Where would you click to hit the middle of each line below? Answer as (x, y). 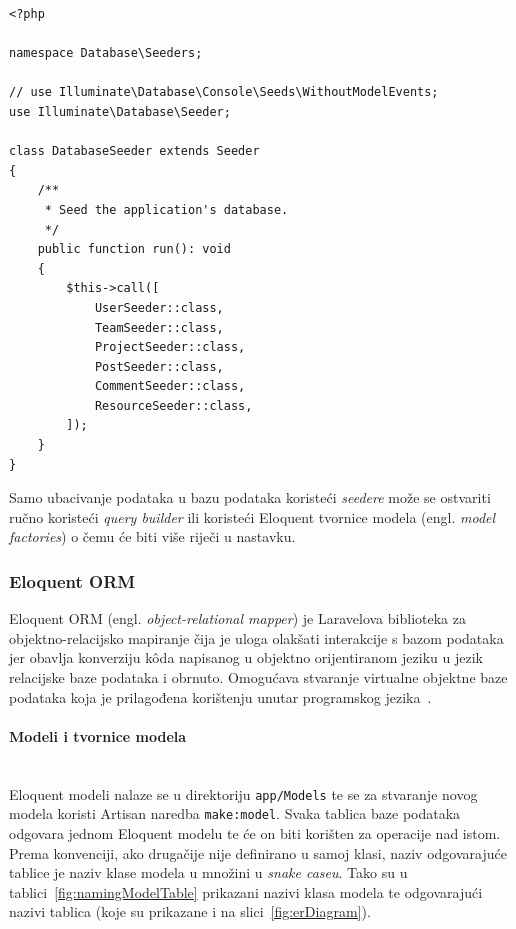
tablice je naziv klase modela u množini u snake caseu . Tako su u (208, 872)
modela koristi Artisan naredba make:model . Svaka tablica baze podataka (235, 813)
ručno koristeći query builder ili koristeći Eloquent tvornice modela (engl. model (252, 516)
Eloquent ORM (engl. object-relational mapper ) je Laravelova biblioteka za (237, 618)
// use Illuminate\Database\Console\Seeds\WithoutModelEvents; (224, 92)
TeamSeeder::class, (159, 327)
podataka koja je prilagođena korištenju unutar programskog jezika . (220, 696)
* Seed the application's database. (166, 209)
